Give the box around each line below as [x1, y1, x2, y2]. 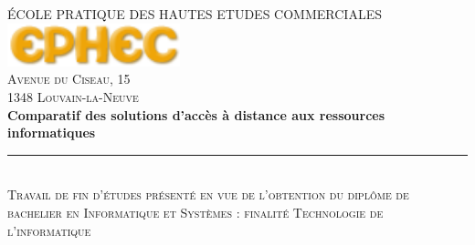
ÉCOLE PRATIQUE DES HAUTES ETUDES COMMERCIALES [7, 5, 382, 23]
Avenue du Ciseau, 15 [7, 69, 131, 88]
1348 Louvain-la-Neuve [7, 87, 139, 107]
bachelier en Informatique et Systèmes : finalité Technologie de [7, 202, 384, 221]
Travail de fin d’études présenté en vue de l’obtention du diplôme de [7, 185, 409, 204]
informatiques [7, 123, 96, 142]
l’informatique [7, 220, 91, 240]
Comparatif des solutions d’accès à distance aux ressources [7, 105, 385, 124]
